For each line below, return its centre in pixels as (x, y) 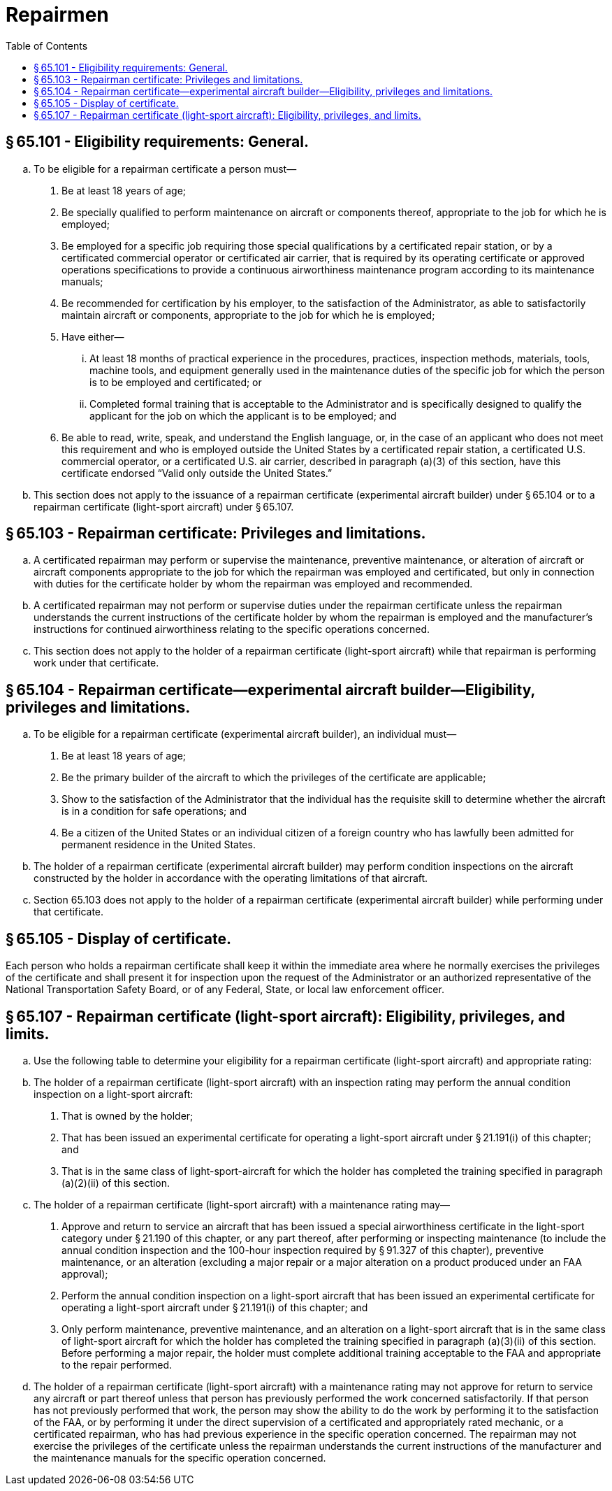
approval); (85, 1274)
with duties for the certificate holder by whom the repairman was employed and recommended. (253, 584)
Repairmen (57, 15)
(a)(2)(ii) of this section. (116, 1183)
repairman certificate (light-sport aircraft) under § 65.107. (164, 506)
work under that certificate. (96, 663)
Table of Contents (47, 45)
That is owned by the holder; (127, 1115)
